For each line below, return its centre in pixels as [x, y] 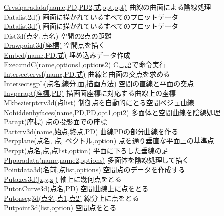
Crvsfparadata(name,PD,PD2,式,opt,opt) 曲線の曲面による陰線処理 [108, 7]
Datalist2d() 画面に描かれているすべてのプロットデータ [91, 16]
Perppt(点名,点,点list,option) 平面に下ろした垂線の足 [86, 150]
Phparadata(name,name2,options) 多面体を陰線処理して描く [97, 160]
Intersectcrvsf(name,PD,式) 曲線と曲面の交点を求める [87, 74]
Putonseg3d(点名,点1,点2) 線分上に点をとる [71, 198]
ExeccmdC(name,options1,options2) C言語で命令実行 [85, 64]
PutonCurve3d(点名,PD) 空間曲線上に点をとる [76, 188]
